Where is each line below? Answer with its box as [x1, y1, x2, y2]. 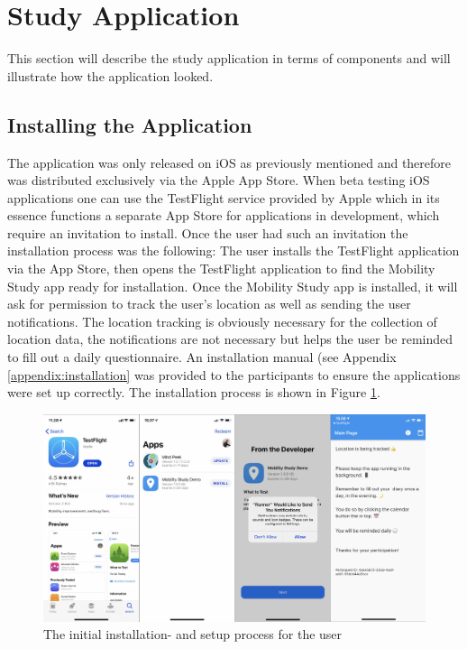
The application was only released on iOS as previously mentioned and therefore [7, 153, 452, 172]
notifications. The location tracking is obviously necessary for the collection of [7, 311, 437, 330]
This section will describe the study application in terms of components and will [7, 49, 451, 68]
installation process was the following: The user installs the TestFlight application [7, 241, 460, 260]
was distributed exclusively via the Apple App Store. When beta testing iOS [7, 171, 430, 190]
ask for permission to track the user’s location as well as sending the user [7, 294, 411, 313]
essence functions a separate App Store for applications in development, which [7, 206, 440, 225]
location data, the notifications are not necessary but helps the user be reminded [7, 329, 453, 348]
